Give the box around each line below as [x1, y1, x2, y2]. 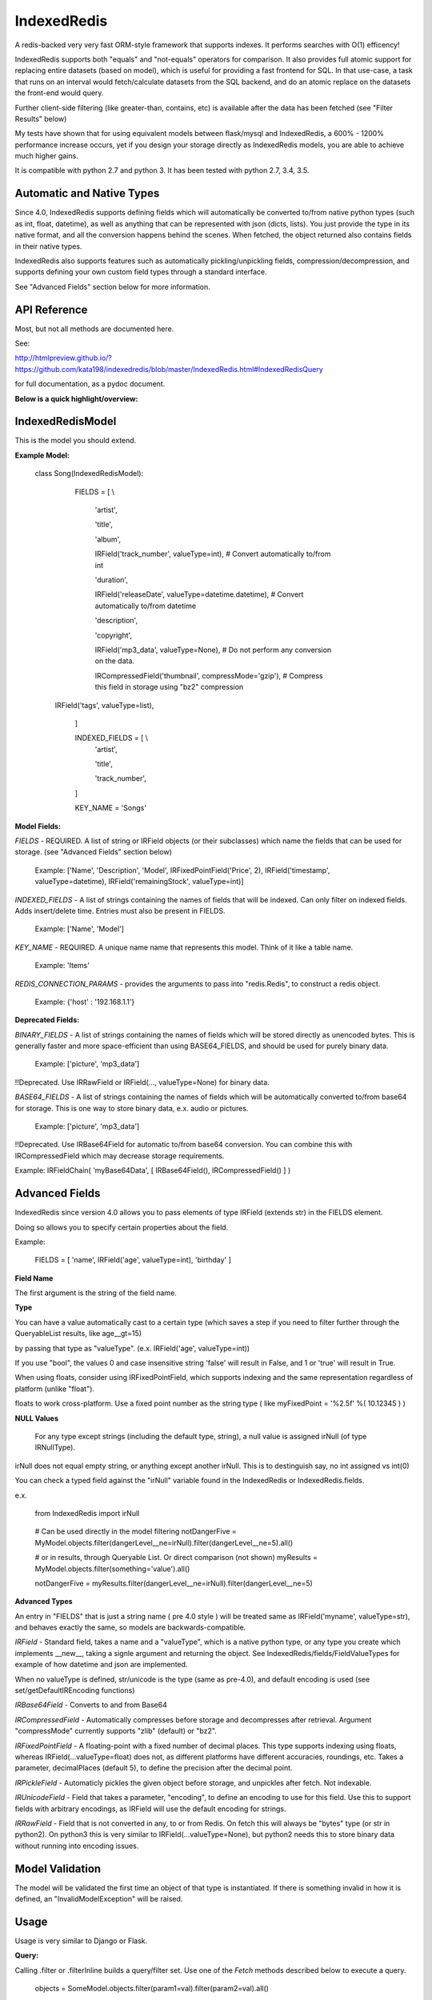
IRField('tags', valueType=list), [54, 700, 154, 710]
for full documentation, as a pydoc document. [14, 379, 166, 389]
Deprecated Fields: [14, 1015, 80, 1025]
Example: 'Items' [34, 961, 90, 970]
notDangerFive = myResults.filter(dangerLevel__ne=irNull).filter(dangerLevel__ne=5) [34, 1578, 314, 1588]
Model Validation [14, 1862, 102, 1875]
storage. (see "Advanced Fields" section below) [14, 847, 172, 857]
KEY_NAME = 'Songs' [74, 803, 147, 813]
